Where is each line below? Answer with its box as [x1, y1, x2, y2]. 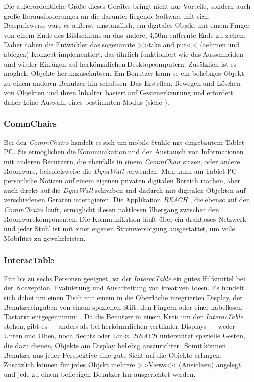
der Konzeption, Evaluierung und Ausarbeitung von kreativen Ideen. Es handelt [4, 283, 244, 293]
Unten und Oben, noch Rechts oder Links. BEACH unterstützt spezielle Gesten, [4, 331, 245, 341]
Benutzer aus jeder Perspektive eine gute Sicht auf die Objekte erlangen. [4, 350, 222, 360]
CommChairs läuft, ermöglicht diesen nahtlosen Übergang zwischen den [4, 204, 219, 214]
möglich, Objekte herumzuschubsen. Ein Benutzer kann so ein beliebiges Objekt [4, 68, 244, 78]
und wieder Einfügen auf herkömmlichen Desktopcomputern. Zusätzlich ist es [4, 58, 237, 69]
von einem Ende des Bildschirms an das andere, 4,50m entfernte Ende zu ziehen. [4, 29, 246, 40]
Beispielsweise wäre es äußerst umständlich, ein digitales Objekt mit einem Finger [4, 20, 250, 30]
